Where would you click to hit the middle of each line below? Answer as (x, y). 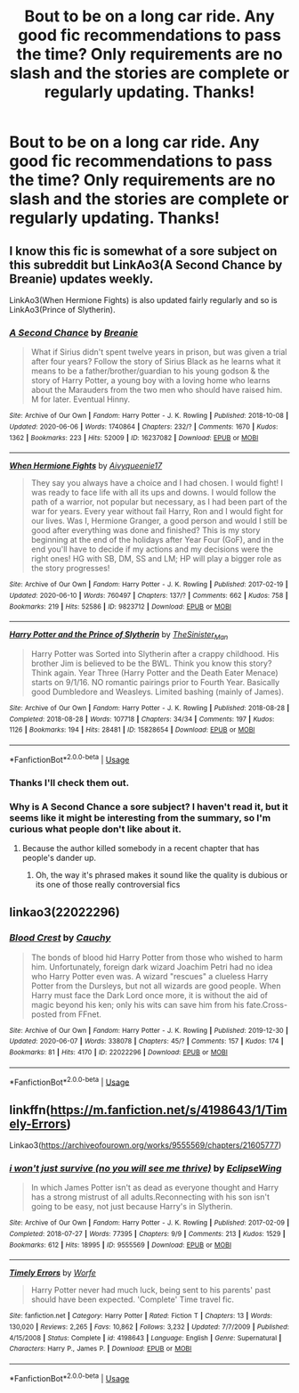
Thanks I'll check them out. (69, 783)
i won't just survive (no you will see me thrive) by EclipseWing (145, 1168)
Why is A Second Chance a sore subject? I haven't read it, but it (149, 807)
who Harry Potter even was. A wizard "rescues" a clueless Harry (149, 976)
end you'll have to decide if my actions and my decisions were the (152, 549)
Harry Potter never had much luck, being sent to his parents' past (151, 1291)
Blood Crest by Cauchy (60, 938)
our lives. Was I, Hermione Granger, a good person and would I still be (159, 521)
